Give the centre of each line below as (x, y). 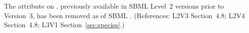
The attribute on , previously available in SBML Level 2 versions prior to (114, 6)
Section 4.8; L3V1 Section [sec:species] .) (64, 25)
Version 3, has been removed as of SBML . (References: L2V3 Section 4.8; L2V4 (124, 15)
